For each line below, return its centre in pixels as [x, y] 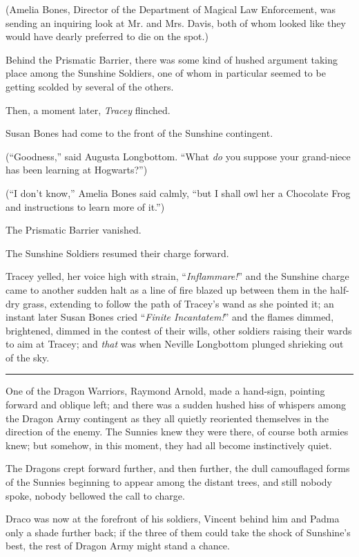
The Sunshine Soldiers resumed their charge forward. [117, 253]
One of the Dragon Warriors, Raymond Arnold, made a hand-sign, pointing [165, 391]
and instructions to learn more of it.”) [85, 206]
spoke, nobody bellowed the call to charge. [95, 495]
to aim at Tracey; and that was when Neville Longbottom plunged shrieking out [175, 344]
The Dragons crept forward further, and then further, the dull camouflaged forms [178, 468]
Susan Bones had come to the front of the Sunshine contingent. [139, 133]
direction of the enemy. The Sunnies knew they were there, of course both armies [177, 432]
